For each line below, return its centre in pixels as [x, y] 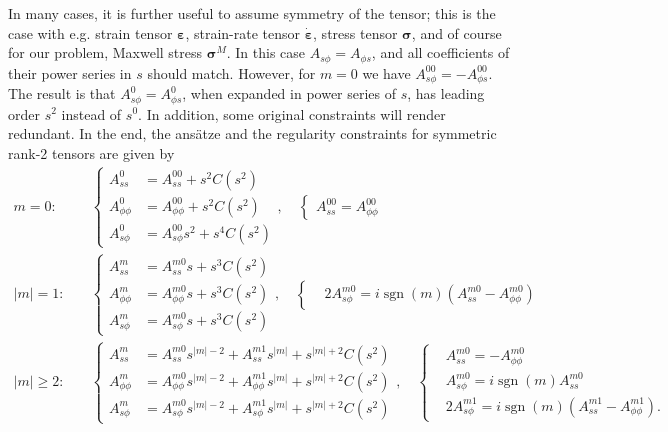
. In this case [266, 52]
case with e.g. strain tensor [90, 32]
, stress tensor [355, 32]
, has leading [446, 93]
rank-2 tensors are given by [91, 152]
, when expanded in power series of [289, 93]
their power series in [70, 72]
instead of [91, 113]
